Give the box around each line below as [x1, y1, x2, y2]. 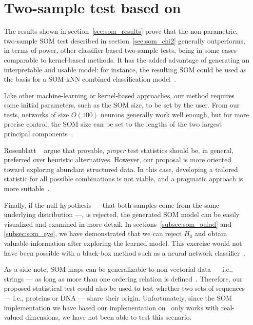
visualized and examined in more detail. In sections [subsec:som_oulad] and [4, 218, 232, 229]
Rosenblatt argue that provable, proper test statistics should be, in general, [4, 145, 234, 155]
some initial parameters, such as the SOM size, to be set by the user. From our [4, 100, 240, 110]
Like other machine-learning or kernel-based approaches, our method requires [4, 90, 234, 100]
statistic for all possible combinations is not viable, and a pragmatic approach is [4, 173, 243, 184]
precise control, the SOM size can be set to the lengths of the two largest [4, 119, 222, 129]
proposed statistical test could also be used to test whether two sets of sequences [4, 283, 245, 293]
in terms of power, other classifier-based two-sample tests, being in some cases [4, 45, 237, 55]
